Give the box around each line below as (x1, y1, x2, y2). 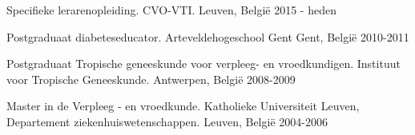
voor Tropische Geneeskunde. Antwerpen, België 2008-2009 (6, 70, 296, 87)
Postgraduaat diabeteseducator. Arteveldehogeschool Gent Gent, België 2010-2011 (6, 28, 409, 45)
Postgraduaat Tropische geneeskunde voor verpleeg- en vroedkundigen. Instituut (6, 55, 401, 72)
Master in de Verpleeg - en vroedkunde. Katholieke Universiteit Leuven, (6, 97, 360, 114)
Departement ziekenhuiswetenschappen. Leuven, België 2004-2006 (6, 113, 328, 129)
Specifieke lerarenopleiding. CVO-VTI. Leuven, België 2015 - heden (6, 2, 336, 18)
